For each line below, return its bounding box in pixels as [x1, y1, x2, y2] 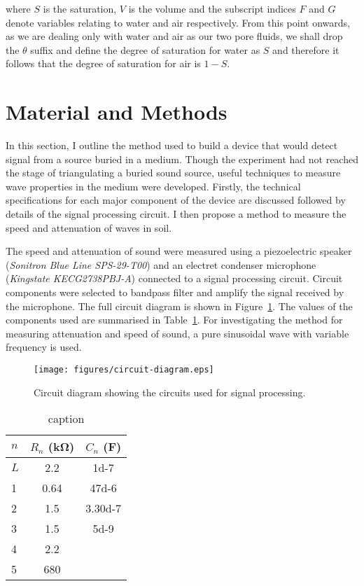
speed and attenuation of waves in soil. [6, 220, 172, 235]
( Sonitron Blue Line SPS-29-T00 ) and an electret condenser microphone [6, 257, 316, 272]
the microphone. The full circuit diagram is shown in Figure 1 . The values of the [6, 298, 353, 313]
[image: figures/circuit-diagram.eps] [34, 365, 214, 375]
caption [48, 410, 85, 427]
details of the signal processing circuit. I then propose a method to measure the [6, 207, 346, 221]
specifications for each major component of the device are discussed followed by [6, 193, 346, 207]
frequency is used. [6, 340, 82, 354]
